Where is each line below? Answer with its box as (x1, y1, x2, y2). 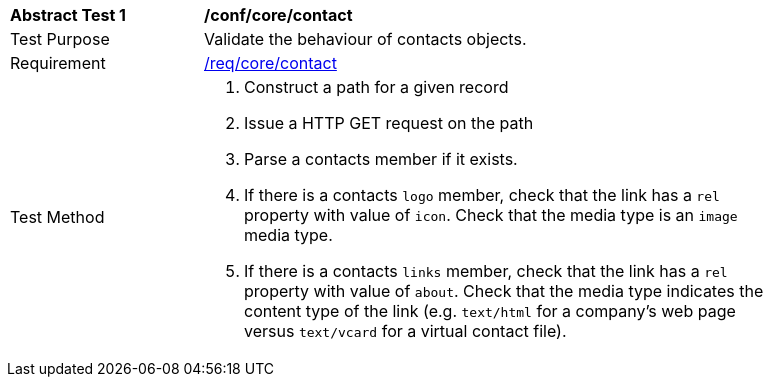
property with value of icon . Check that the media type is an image (244, 205, 738, 225)
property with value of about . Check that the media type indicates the (244, 281, 764, 301)
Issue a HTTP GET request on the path (244, 113, 534, 133)
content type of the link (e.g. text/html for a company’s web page (244, 301, 736, 321)
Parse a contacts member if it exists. (244, 149, 518, 169)
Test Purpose (10, 29, 110, 49)
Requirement (10, 53, 106, 73)
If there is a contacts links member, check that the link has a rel (244, 261, 728, 281)
